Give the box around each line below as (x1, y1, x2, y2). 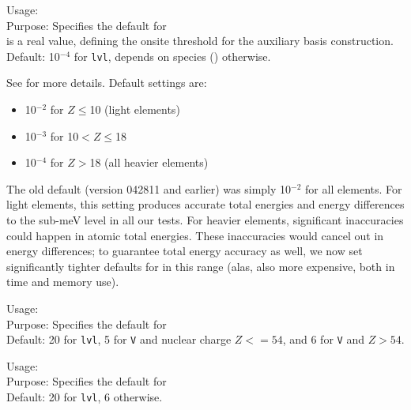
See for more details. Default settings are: (6, 74, 207, 91)
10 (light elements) (89, 101, 180, 118)
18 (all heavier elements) (89, 154, 209, 171)
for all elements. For (305, 180, 402, 197)
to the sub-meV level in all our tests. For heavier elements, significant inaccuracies (6, 212, 404, 228)
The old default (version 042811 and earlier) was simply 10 (6, 180, 292, 197)
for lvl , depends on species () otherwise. (74, 47, 271, 64)
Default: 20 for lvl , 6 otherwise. (6, 389, 163, 404)
